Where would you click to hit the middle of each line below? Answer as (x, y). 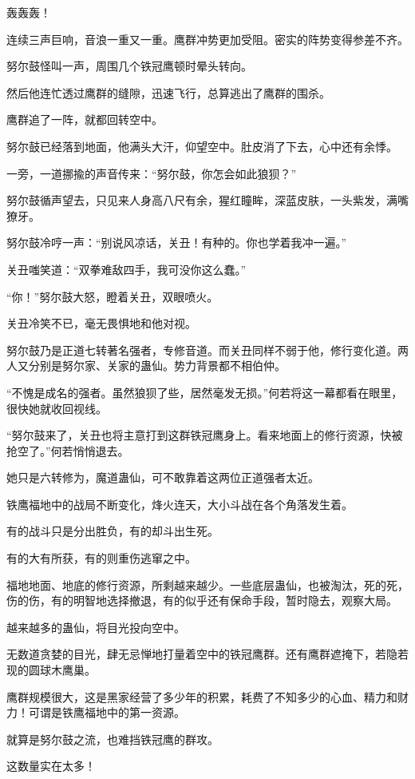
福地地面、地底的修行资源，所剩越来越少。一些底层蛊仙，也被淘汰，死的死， (207, 584)
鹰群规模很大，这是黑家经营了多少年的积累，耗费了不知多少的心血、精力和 (202, 696)
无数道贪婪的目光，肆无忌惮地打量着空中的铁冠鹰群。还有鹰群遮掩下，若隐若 (207, 654)
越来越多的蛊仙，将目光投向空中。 (96, 627)
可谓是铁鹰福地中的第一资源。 (107, 712)
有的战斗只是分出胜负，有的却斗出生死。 (113, 531)
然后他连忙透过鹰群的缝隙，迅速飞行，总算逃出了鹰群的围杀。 (168, 92)
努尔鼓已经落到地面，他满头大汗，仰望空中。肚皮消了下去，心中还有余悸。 (202, 146)
